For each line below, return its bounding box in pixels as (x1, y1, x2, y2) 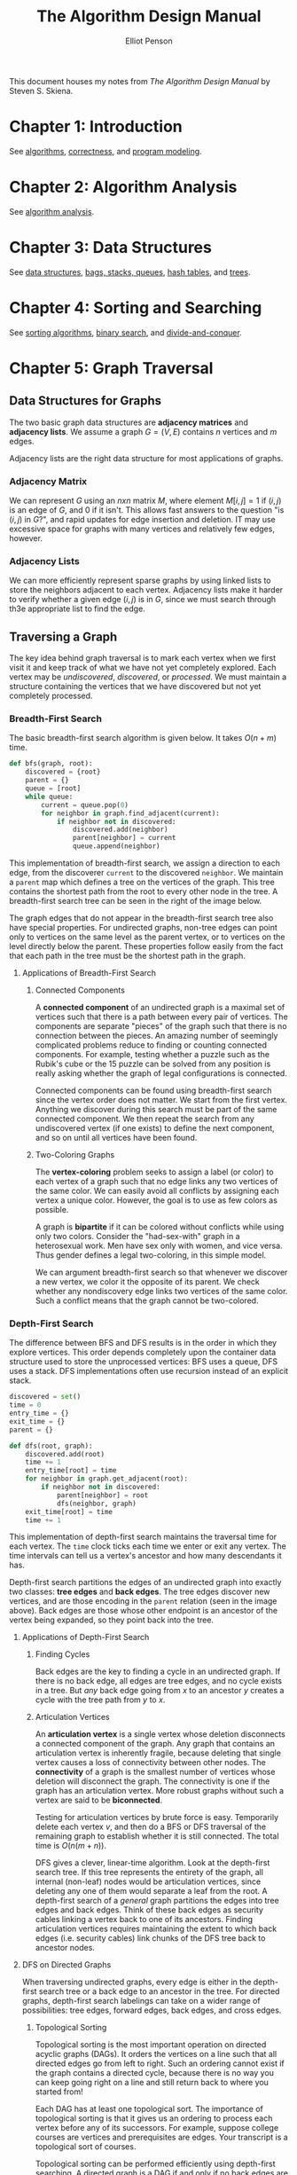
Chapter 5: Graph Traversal (9, 357, 214, 378)
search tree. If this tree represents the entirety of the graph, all (35, 1867, 264, 1878)
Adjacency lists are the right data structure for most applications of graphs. (9, 452, 284, 463)
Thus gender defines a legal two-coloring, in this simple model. (35, 1250, 267, 1260)
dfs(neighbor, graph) (56, 1499, 137, 1508)
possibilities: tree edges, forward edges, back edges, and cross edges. (21, 2005, 282, 2015)
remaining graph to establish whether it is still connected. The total (35, 1831, 279, 1841)
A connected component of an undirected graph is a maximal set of (35, 1002, 285, 1013)
